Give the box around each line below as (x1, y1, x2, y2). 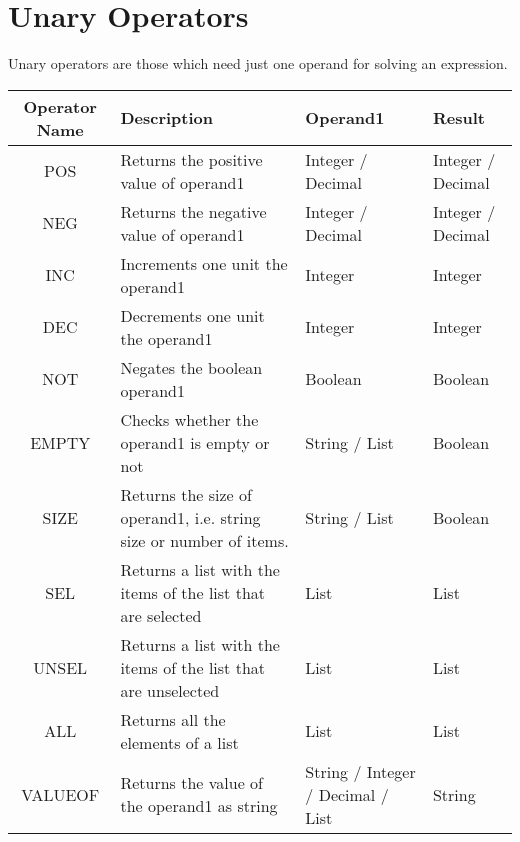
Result (432, 106, 485, 130)
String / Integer (305, 759, 416, 783)
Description (120, 106, 213, 130)
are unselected (120, 678, 220, 702)
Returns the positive (120, 147, 263, 171)
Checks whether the (120, 407, 259, 431)
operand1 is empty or (120, 430, 270, 454)
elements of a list (120, 730, 239, 754)
